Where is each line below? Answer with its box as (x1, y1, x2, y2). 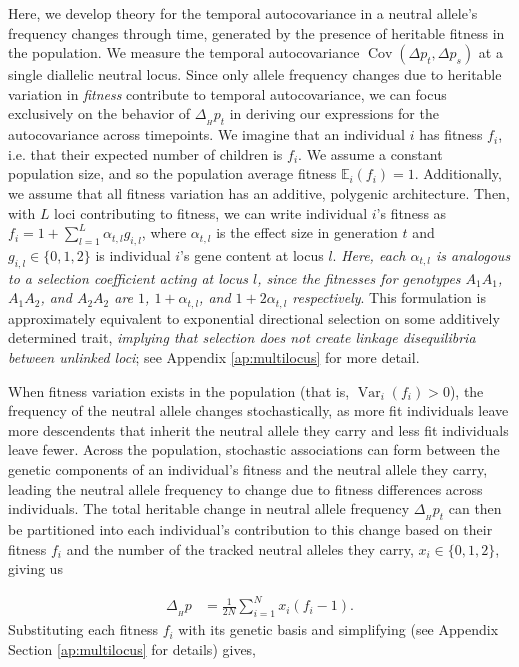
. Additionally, (414, 163, 502, 184)
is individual (95, 245, 171, 265)
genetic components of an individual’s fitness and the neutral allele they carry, (8, 459, 488, 479)
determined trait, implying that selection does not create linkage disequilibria (8, 327, 476, 348)
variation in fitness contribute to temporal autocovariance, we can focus (8, 83, 447, 104)
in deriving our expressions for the (229, 103, 439, 124)
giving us (8, 558, 63, 579)
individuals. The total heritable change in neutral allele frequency (8, 498, 410, 519)
